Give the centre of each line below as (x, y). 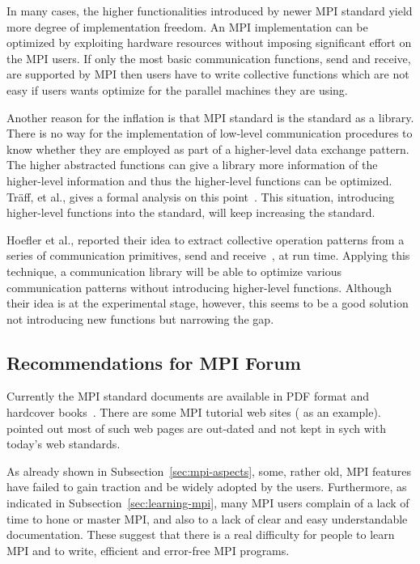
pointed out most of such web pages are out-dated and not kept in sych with (196, 428)
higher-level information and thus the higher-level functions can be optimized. (199, 180)
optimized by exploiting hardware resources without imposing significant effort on (209, 42)
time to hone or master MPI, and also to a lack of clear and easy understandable (207, 518)
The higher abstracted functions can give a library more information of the (192, 165)
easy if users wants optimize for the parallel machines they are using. (177, 89)
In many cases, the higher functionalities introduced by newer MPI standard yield (210, 11)
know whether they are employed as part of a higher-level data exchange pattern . (208, 148)
